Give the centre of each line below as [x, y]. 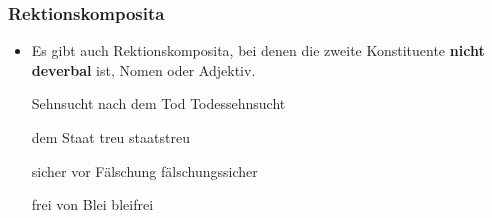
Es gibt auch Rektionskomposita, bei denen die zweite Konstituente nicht [258, 50]
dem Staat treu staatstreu [110, 137]
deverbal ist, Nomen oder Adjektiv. [143, 69]
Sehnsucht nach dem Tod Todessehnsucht [158, 103]
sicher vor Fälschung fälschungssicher [144, 170]
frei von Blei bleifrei [92, 204]
